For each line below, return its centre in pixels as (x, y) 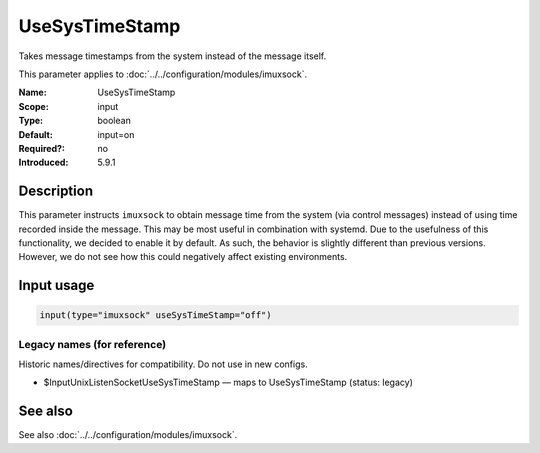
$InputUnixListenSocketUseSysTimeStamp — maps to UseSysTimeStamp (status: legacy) (228, 382)
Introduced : (43, 162)
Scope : (33, 106)
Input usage (56, 285)
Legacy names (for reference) (92, 344)
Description (56, 191)
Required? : (41, 148)
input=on (116, 134)
